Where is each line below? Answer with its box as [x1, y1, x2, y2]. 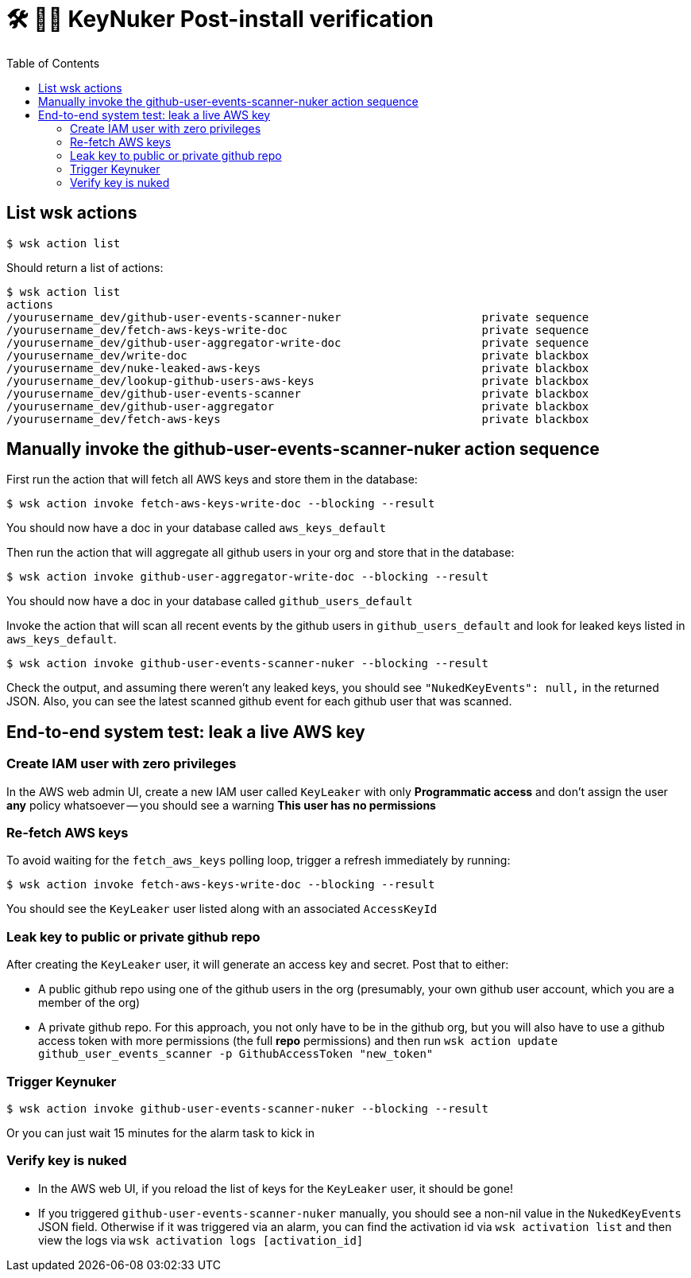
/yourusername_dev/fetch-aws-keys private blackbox [6, 412, 589, 425]
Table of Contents [6, 56, 100, 70]
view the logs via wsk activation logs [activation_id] [38, 1233, 364, 1247]
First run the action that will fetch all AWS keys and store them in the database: [6, 472, 418, 487]
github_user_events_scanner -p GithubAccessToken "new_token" [38, 1047, 434, 1061]
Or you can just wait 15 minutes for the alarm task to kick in [6, 1125, 315, 1140]
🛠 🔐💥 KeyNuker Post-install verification [6, 6, 434, 33]
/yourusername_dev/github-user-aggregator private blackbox [6, 399, 589, 413]
